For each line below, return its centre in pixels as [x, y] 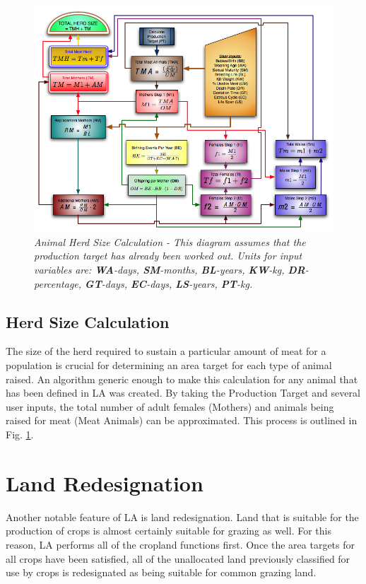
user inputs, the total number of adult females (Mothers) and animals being [170, 406]
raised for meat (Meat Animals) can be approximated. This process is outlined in [182, 420]
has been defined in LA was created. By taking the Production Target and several [183, 393]
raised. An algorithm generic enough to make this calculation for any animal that [182, 379]
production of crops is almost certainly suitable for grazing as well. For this [169, 531]
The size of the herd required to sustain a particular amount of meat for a [166, 351]
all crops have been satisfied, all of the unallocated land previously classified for [178, 558]
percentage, [58, 283]
